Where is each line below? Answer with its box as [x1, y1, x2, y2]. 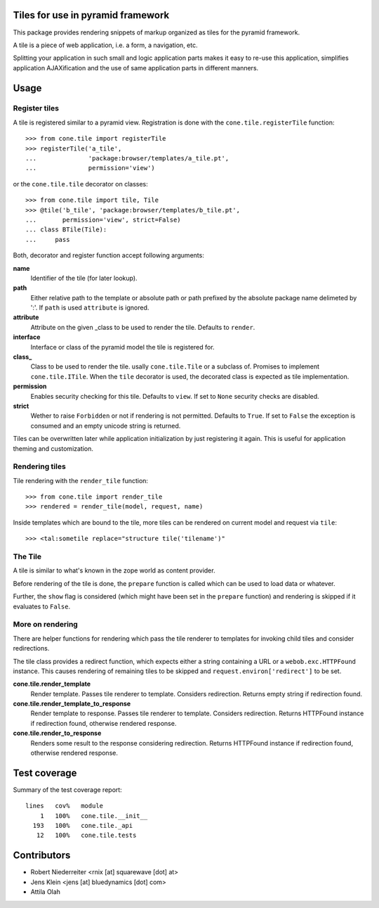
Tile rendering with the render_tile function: [13, 476, 149, 485]
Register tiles [13, 103, 60, 113]
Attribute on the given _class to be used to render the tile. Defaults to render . [30, 323, 255, 331]
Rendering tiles [13, 461, 66, 471]
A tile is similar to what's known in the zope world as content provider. [13, 566, 215, 575]
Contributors [13, 850, 71, 862]
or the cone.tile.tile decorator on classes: [13, 179, 149, 188]
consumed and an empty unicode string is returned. [30, 421, 181, 430]
